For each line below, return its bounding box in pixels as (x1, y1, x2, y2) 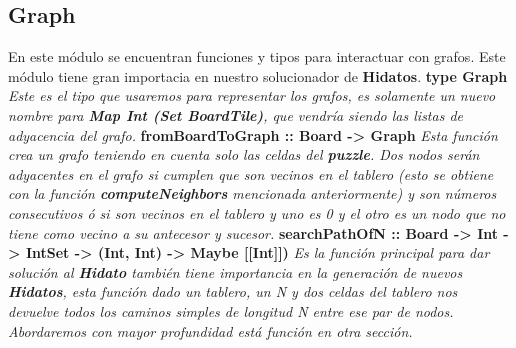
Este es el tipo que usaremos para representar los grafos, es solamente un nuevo (8, 85, 496, 106)
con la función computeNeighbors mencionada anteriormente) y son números (8, 183, 497, 204)
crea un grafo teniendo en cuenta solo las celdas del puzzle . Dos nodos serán (8, 144, 480, 165)
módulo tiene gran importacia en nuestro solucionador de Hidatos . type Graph (8, 65, 508, 86)
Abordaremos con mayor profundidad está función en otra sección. (8, 320, 413, 341)
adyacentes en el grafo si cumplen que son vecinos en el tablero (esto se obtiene (8, 163, 494, 184)
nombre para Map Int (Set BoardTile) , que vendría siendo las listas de (8, 104, 463, 125)
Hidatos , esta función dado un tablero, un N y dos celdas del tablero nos (8, 281, 458, 302)
